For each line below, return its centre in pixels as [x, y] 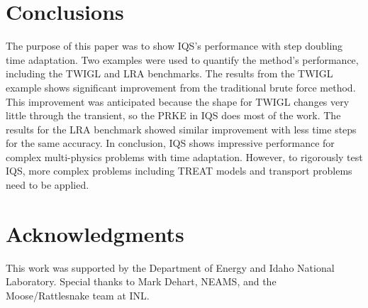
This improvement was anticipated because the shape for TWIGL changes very [178, 101]
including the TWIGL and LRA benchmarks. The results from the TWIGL [169, 73]
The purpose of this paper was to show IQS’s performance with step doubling [174, 46]
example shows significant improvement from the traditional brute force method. [181, 87]
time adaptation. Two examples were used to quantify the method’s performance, [182, 59]
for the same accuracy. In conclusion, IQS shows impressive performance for [170, 143]
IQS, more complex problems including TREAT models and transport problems [179, 171]
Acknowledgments [95, 233]
